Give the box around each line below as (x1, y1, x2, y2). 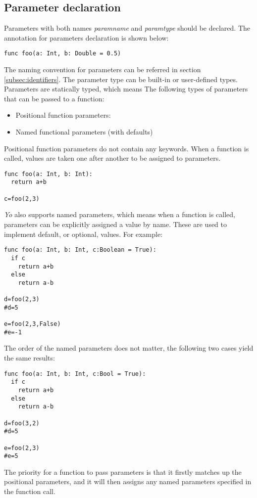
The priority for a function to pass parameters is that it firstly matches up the (4, 466, 242, 477)
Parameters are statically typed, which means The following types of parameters (4, 84, 248, 94)
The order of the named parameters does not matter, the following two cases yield (4, 343, 254, 353)
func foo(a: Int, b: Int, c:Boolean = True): (4, 246, 156, 254)
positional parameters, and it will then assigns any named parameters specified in (4, 476, 252, 487)
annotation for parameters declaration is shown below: (4, 32, 169, 43)
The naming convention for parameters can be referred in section (4, 64, 201, 75)
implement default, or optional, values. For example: (4, 228, 163, 239)
